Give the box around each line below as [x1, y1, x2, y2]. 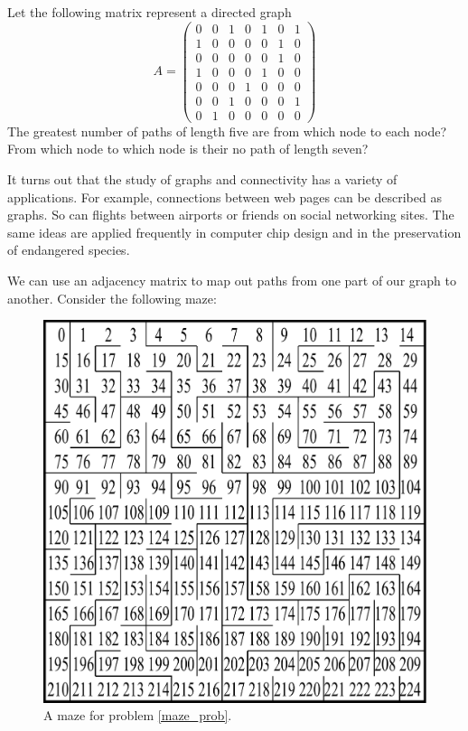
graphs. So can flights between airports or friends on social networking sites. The [7, 205, 454, 224]
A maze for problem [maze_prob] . [43, 706, 232, 725]
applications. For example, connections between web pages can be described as [7, 187, 442, 206]
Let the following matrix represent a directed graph [7, 3, 292, 21]
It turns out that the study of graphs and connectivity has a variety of [7, 170, 398, 189]
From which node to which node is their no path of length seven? [7, 139, 369, 158]
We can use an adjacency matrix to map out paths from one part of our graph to [7, 271, 456, 290]
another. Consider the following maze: [7, 288, 217, 307]
